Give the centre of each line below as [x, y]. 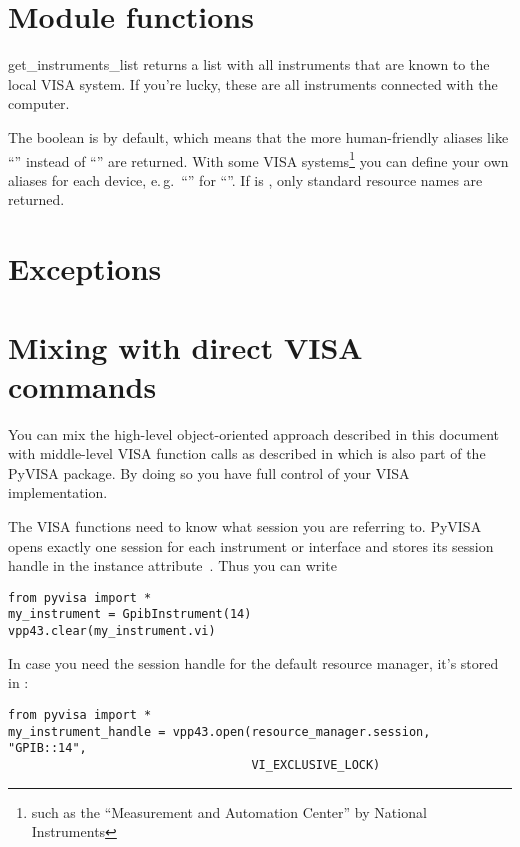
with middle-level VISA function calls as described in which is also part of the [247, 453]
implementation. [58, 492]
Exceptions [85, 268]
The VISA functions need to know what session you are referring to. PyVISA [245, 526]
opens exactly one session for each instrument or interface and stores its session [251, 545]
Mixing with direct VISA [185, 346]
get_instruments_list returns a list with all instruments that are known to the [249, 64]
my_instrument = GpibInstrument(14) [130, 614]
